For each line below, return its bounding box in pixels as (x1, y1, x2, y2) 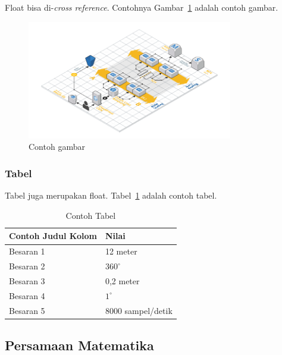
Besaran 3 (9, 274, 45, 287)
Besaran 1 (9, 245, 45, 257)
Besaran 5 (9, 304, 45, 316)
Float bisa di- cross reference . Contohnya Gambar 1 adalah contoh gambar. (5, 1, 278, 13)
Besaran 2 (9, 260, 45, 272)
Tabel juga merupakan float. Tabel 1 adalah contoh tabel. (5, 189, 217, 202)
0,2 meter (105, 274, 140, 287)
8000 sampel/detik (105, 304, 173, 316)
